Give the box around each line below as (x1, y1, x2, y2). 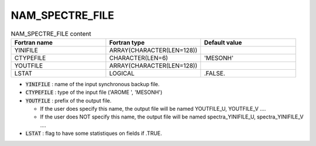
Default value (204, 38, 242, 46)
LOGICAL (109, 69, 135, 77)
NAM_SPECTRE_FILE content (11, 29, 91, 38)
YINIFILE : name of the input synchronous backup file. (25, 80, 160, 87)
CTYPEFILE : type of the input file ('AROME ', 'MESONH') (25, 89, 163, 96)
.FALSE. (204, 69, 225, 77)
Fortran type (109, 38, 145, 46)
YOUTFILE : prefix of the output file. (25, 97, 112, 104)
